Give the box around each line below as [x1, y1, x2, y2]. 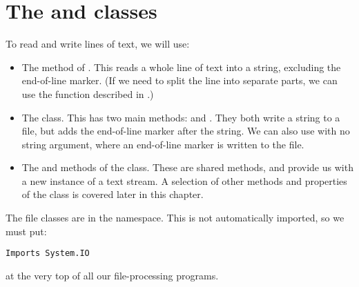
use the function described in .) [21, 86, 154, 101]
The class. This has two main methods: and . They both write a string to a [21, 110, 340, 124]
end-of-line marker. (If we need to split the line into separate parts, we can [21, 73, 338, 88]
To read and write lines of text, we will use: [6, 37, 190, 51]
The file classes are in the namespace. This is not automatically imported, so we [6, 210, 345, 225]
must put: [6, 224, 47, 238]
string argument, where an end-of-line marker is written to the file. [21, 137, 304, 151]
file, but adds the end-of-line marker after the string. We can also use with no [21, 123, 350, 138]
